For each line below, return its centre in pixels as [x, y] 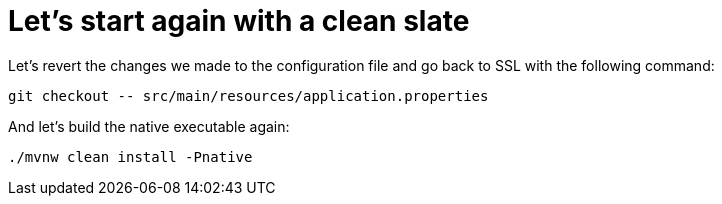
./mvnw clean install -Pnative [130, 156]
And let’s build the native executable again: [149, 126]
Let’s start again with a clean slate [239, 21]
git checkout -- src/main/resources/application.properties [248, 95]
